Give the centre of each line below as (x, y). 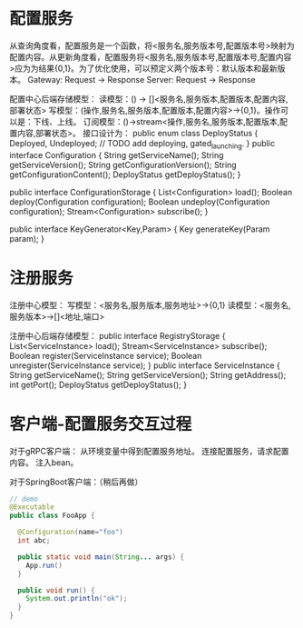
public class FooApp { (52, 516)
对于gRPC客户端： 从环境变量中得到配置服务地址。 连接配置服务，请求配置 (149, 451)
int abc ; (34, 541)
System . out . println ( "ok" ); (77, 599)
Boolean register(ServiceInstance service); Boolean (106, 355)
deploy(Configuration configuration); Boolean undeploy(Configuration (140, 202)
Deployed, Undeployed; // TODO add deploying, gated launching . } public (142, 144)
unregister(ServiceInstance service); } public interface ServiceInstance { (145, 365)
